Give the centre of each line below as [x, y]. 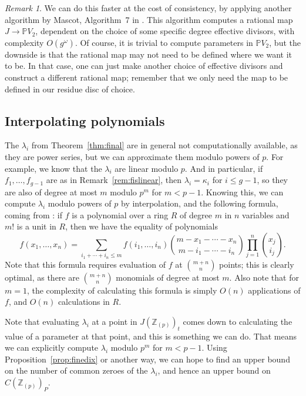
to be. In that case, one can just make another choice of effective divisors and [144, 66]
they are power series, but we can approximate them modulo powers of [132, 156]
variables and [266, 214]
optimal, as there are [42, 277]
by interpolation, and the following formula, [200, 203]
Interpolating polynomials [85, 120]
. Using [214, 347]
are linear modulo [147, 168]
